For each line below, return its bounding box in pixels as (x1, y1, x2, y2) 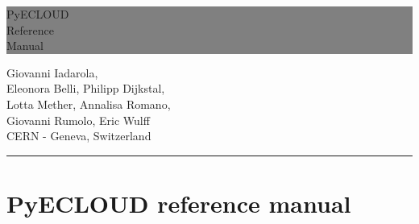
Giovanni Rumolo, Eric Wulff (6, 111, 150, 128)
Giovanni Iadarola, (6, 64, 98, 81)
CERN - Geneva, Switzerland (6, 127, 151, 144)
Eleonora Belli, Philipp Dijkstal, (6, 80, 165, 97)
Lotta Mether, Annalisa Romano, (6, 95, 171, 112)
